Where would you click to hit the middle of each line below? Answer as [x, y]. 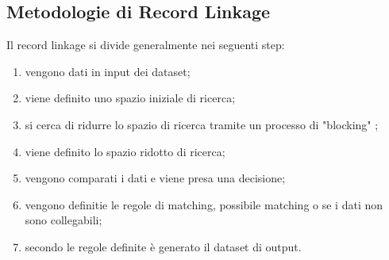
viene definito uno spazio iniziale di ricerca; [130, 98]
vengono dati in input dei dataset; [108, 71]
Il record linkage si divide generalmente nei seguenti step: [146, 45]
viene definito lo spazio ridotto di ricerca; [125, 151]
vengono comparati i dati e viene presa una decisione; [155, 178]
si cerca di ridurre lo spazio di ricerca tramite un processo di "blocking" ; [202, 124]
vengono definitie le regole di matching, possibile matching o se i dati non [204, 204]
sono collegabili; [64, 220]
